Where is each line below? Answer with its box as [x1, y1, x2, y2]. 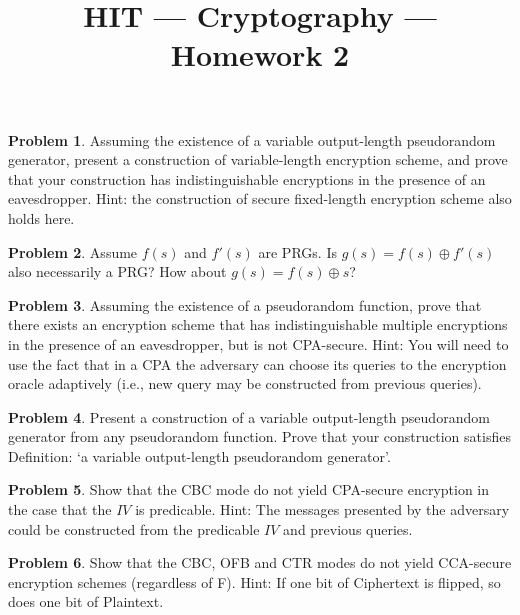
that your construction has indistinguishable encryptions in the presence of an [8, 168, 486, 189]
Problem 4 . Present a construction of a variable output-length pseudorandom [8, 406, 490, 427]
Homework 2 [170, 34, 350, 75]
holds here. [8, 207, 75, 228]
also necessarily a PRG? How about [8, 261, 227, 282]
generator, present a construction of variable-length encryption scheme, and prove [8, 149, 508, 170]
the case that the [8, 499, 112, 520]
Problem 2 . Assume [8, 241, 138, 262]
